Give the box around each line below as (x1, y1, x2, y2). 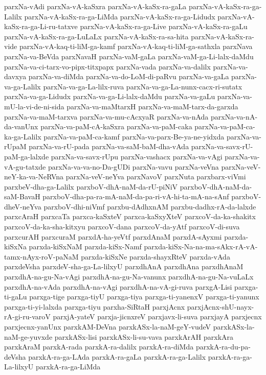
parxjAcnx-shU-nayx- (187, 301, 254, 312)
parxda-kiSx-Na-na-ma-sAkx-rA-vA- (144, 241, 258, 252)
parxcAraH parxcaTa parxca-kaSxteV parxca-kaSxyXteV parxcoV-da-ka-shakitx (4, 211, 256, 222)
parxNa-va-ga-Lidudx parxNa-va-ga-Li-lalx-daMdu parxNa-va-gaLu (4, 91, 215, 102)
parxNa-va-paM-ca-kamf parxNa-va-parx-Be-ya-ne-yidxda (43, 131, 225, 142)
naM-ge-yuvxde (4, 331, 53, 342)
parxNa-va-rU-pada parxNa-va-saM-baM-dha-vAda (29, 141, 189, 152)
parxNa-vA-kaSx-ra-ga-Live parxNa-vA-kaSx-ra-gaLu (80, 21, 248, 32)
